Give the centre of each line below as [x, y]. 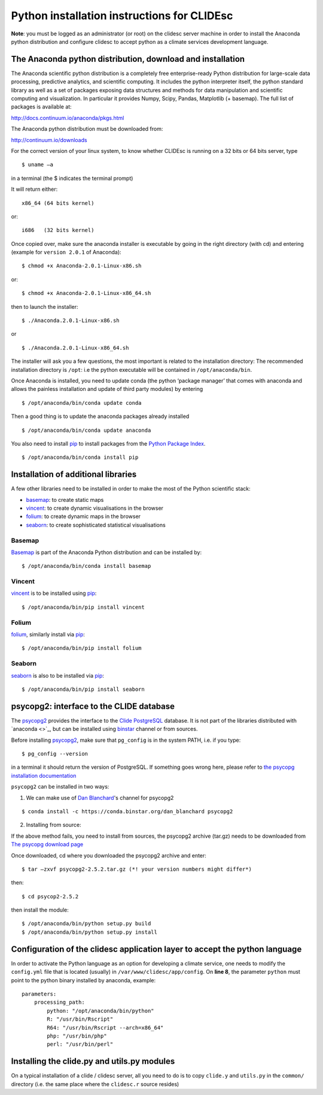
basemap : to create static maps [65, 500]
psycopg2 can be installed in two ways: [60, 787]
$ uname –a [38, 165]
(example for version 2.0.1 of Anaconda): [66, 252]
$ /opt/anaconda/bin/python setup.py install [90, 932]
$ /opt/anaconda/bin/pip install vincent [83, 607]
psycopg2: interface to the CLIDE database [93, 706]
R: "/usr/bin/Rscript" [80, 1019]
